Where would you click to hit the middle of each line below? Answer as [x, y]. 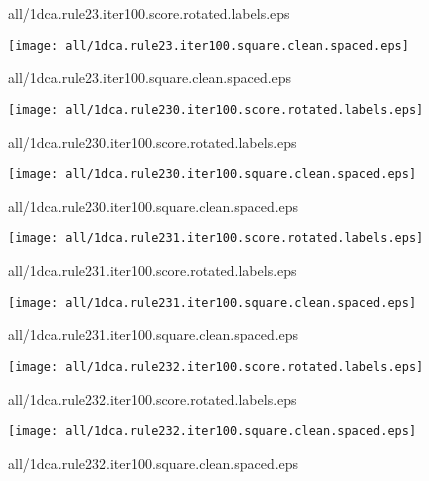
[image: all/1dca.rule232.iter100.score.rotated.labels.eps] [216, 366]
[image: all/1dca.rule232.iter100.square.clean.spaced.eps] [212, 431]
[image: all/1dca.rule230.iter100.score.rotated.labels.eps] [216, 109]
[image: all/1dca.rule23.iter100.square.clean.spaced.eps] [208, 45]
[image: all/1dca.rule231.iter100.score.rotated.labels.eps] [216, 238]
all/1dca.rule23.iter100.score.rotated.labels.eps [149, 13]
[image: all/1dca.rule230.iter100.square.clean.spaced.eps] [212, 174]
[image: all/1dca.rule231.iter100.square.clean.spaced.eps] [212, 302]
